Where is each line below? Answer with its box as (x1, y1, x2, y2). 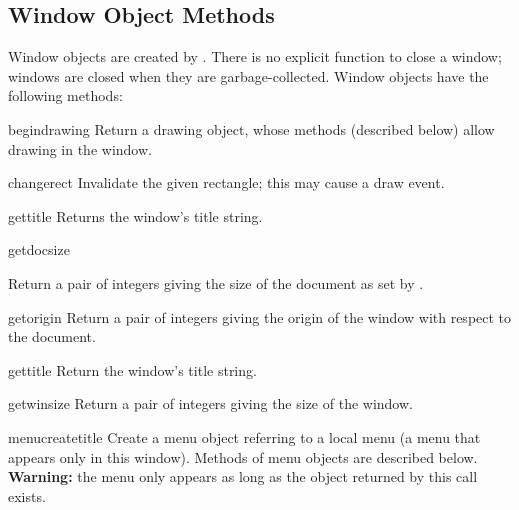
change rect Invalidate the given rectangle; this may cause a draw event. (8, 172, 445, 193)
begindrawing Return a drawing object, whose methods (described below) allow (8, 118, 495, 139)
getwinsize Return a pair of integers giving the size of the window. (8, 393, 413, 414)
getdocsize (8, 239, 70, 260)
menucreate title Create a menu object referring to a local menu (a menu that (8, 426, 481, 447)
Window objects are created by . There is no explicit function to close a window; (8, 46, 502, 67)
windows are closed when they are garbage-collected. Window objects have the (8, 65, 489, 86)
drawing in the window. (8, 138, 152, 159)
